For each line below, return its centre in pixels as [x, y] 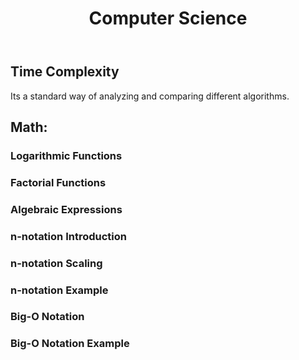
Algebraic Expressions [66, 209]
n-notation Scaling [56, 263]
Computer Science [168, 18]
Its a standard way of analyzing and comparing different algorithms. [150, 96]
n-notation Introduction [68, 236]
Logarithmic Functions [66, 155]
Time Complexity [65, 72]
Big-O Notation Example [70, 344]
